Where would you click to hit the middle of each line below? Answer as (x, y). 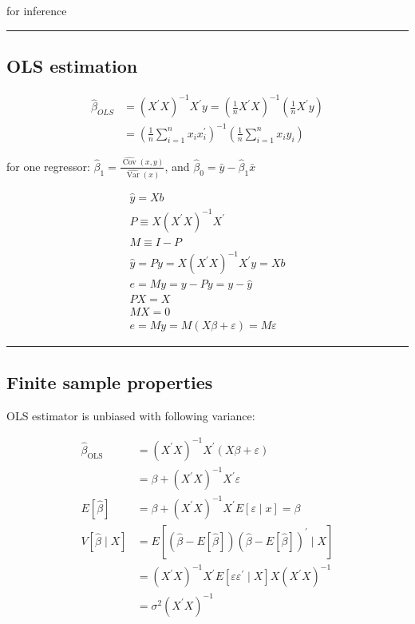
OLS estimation (72, 65)
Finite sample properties (110, 382)
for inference (37, 10)
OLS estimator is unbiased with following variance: (131, 415)
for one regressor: (48, 166)
